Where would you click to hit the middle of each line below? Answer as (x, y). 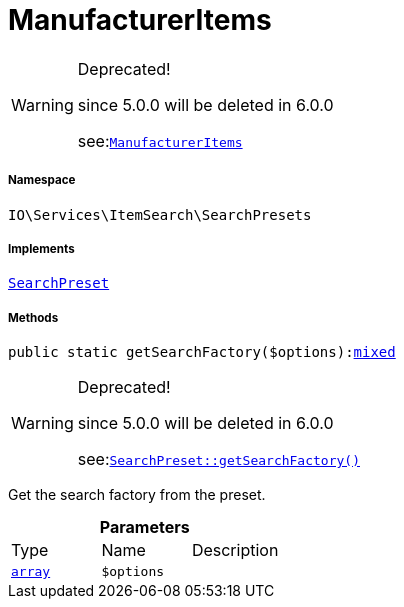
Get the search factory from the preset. (137, 495)
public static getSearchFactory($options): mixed (202, 352)
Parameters (144, 527)
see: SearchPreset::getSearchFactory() (218, 459)
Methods (33, 317)
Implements (41, 248)
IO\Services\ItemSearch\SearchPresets (160, 214)
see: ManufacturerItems (160, 140)
